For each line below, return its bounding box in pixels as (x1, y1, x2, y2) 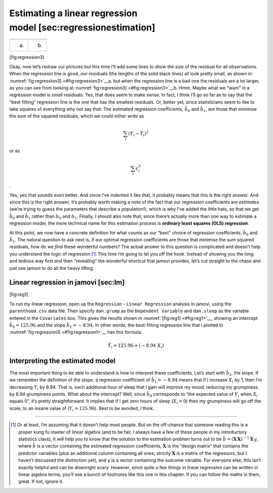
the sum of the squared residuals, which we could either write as (9, 113, 144, 119)
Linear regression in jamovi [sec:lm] (9, 278, 125, 287)
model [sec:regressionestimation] (9, 22, 156, 33)
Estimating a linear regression (9, 8, 138, 19)
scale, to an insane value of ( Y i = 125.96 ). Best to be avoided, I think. (9, 405, 154, 413)
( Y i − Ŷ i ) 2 (128, 130, 149, 138)
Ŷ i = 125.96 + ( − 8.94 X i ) (108, 342, 164, 349)
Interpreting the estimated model (9, 356, 116, 365)
